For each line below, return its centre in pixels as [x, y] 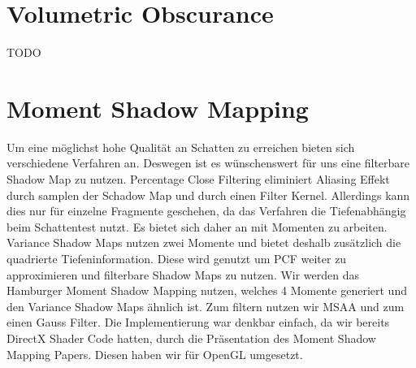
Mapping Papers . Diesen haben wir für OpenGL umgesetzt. [155, 354]
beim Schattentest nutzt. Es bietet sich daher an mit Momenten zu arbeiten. [197, 226]
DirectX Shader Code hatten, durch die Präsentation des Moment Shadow [191, 338]
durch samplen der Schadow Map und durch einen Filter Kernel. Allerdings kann [208, 195]
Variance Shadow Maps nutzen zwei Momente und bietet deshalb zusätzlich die [204, 242]
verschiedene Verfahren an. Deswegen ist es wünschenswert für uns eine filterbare [208, 163]
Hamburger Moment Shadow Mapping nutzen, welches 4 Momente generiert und [207, 290]
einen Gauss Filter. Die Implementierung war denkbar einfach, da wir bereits [198, 322]
